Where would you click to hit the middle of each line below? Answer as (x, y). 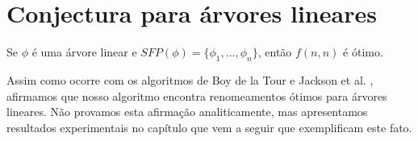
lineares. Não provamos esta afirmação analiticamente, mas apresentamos (187, 112)
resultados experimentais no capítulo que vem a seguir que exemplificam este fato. (209, 127)
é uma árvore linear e (84, 52)
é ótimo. (363, 52)
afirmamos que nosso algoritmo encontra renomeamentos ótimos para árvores (197, 95)
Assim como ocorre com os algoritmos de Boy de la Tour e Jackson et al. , (190, 79)
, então (275, 52)
